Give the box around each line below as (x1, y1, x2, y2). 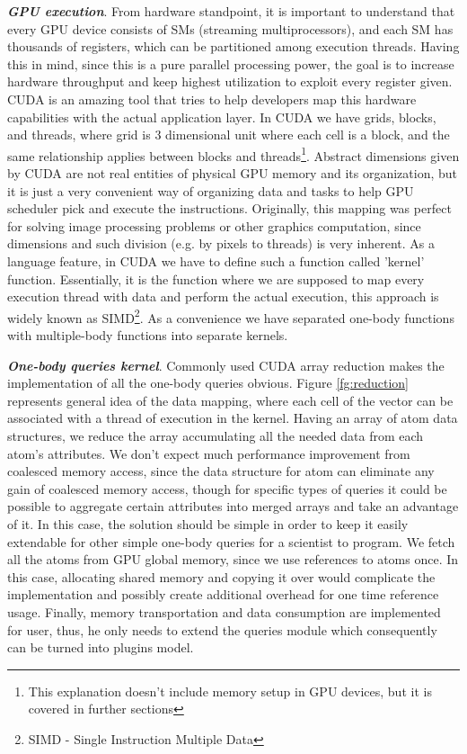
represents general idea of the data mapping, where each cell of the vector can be (7, 390, 454, 409)
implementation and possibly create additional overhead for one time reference (7, 585, 439, 604)
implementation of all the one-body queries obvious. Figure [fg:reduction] (7, 373, 409, 392)
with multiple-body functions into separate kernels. (7, 326, 288, 344)
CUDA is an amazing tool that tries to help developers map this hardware (7, 89, 417, 108)
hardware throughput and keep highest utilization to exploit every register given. (7, 72, 453, 91)
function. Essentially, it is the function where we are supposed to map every (7, 269, 425, 288)
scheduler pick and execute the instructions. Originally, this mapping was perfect (7, 199, 452, 218)
